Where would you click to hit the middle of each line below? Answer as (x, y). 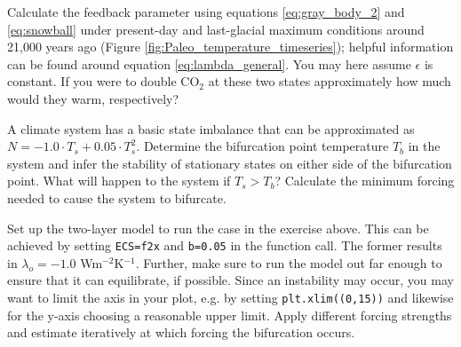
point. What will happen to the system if (119, 181)
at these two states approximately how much (330, 81)
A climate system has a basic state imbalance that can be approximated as (211, 128)
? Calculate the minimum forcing (365, 181)
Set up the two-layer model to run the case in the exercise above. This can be (218, 228)
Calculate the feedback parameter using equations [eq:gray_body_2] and (206, 12)
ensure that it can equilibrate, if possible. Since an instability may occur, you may (230, 280)
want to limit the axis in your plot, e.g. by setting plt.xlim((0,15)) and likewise (230, 297)
